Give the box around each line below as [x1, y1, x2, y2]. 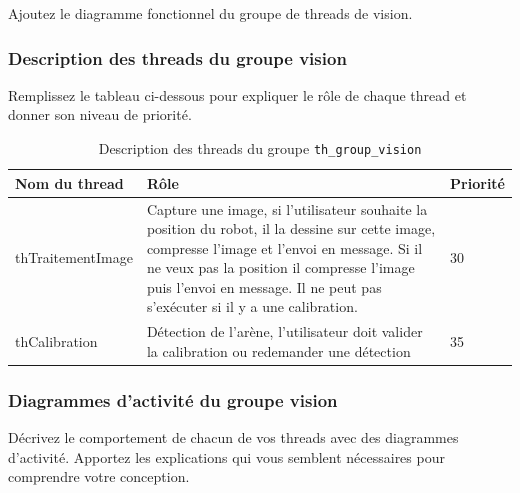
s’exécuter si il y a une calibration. [146, 296, 358, 317]
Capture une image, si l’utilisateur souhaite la [146, 198, 428, 219]
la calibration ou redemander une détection [146, 340, 411, 361]
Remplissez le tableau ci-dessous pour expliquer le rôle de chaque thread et [8, 84, 467, 105]
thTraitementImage [15, 247, 133, 268]
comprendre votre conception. [8, 466, 190, 487]
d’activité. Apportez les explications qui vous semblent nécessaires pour [8, 446, 445, 467]
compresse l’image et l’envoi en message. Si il [146, 237, 423, 258]
